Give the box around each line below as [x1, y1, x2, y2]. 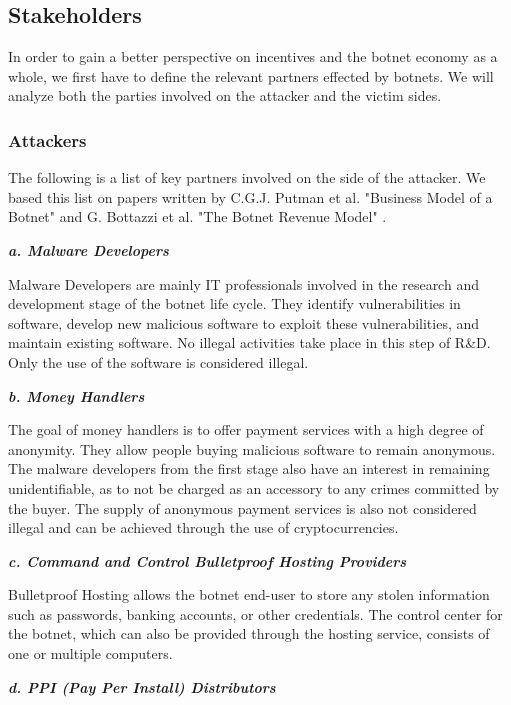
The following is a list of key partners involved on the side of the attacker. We [8, 167, 486, 188]
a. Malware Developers [8, 239, 169, 260]
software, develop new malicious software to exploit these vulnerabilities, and [8, 312, 480, 333]
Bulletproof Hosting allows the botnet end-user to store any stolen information [8, 584, 490, 605]
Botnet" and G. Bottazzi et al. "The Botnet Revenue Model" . [8, 206, 387, 227]
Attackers [8, 127, 87, 152]
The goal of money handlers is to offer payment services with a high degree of [8, 419, 484, 440]
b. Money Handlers [8, 385, 145, 406]
